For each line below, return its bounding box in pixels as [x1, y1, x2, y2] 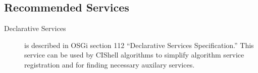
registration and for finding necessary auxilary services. [24, 59, 195, 69]
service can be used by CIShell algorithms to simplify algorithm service [24, 49, 244, 60]
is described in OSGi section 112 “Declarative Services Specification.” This [24, 39, 254, 50]
